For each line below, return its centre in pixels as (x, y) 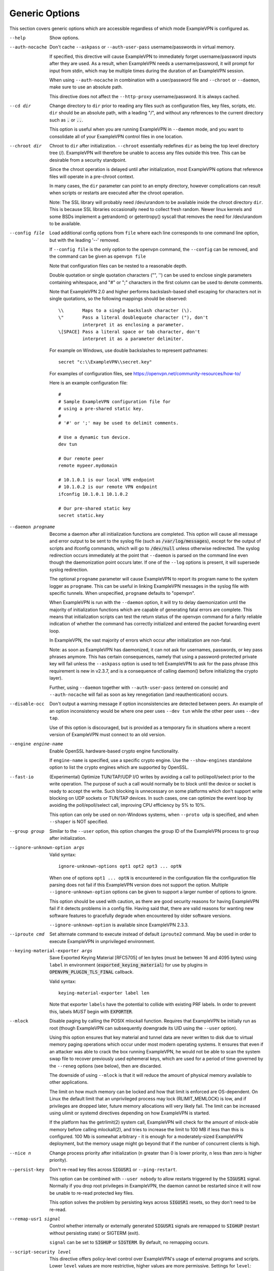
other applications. (69, 1082)
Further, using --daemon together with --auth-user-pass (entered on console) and (139, 687)
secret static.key (81, 515)
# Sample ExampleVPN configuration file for (115, 401)
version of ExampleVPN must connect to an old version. (108, 734)
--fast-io (22, 777)
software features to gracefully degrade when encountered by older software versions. (141, 916)
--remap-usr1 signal (35, 1219)
